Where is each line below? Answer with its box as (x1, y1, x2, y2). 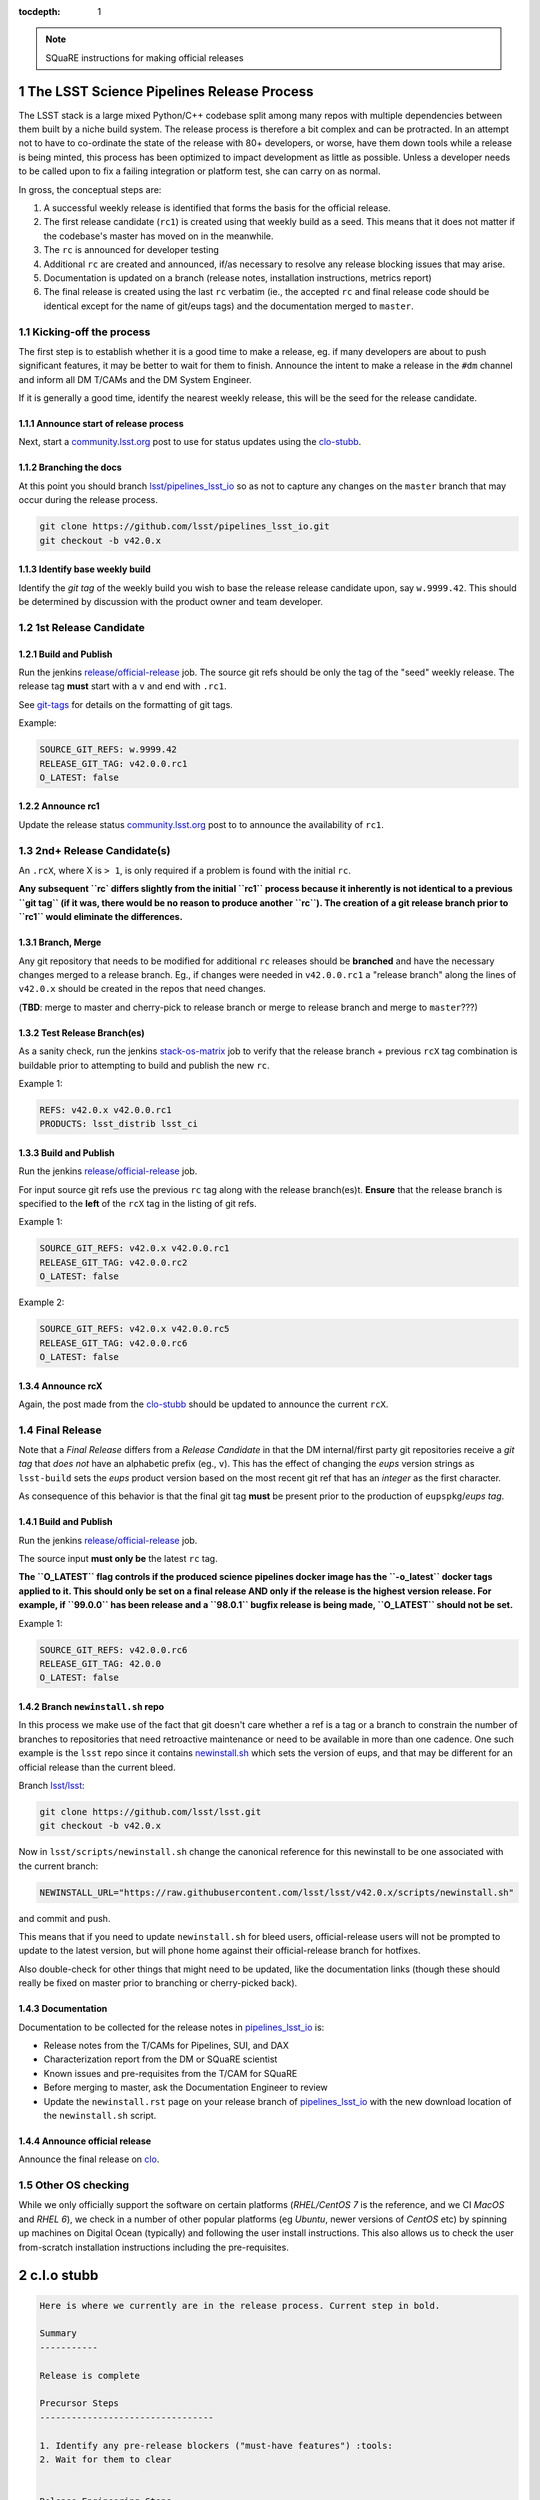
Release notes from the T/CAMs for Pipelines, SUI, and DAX (43, 2039, 289, 2051)
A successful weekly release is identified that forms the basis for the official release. (43, 202, 392, 214)
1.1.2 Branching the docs (18, 461, 122, 474)
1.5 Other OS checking (18, 2178, 130, 2192)
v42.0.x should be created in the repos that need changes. (18, 983, 267, 995)
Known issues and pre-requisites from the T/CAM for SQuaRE (43, 2067, 298, 2079)
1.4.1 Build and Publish (18, 1516, 113, 1528)
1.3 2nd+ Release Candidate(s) (18, 843, 171, 857)
